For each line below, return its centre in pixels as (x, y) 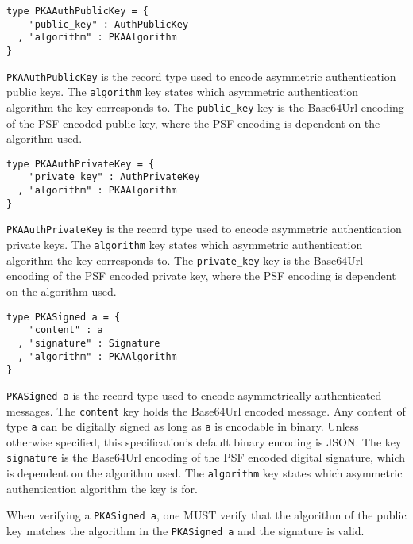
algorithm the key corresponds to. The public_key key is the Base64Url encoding (205, 107)
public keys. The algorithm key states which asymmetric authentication (183, 92)
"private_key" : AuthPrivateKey (114, 177)
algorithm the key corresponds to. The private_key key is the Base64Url (185, 260)
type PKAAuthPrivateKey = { (81, 164)
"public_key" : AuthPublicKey (109, 24)
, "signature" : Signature (89, 343)
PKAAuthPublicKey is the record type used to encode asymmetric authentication (201, 76)
